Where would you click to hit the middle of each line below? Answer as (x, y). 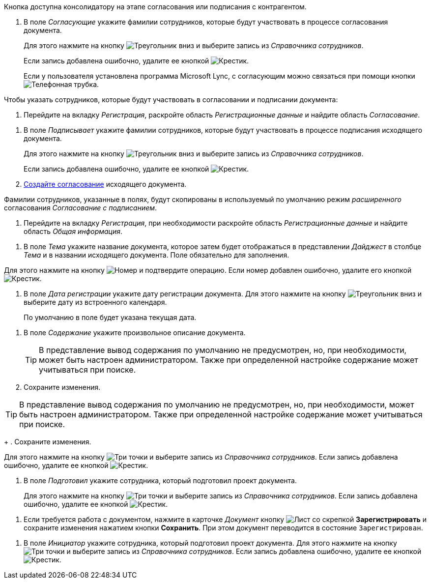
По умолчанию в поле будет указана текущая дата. (110, 317)
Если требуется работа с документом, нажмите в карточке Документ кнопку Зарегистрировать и (225, 519)
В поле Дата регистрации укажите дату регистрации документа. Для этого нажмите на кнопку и (223, 294)
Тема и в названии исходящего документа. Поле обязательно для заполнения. (157, 255)
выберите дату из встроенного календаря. (95, 302)
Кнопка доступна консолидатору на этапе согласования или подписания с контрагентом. (155, 7)
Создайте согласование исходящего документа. (105, 184)
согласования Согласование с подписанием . (81, 208)
